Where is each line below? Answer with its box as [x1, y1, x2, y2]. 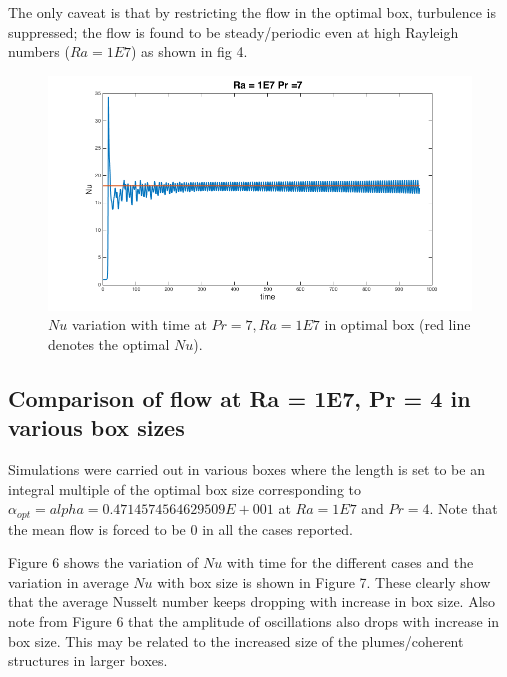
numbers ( [8, 41, 70, 62]
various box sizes [8, 412, 185, 443]
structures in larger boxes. [8, 650, 168, 671]
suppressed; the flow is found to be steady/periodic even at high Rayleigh [8, 21, 459, 42]
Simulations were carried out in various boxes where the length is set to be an [8, 458, 485, 479]
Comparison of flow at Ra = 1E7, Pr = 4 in [8, 382, 471, 413]
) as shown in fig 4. [131, 41, 248, 62]
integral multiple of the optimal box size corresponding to [8, 478, 362, 499]
